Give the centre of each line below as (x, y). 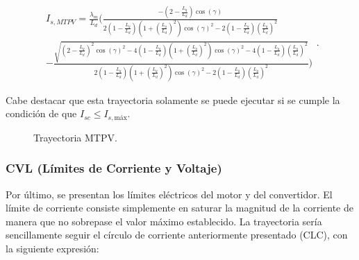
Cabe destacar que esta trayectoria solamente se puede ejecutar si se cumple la (173, 99)
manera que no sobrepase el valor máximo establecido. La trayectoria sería (164, 221)
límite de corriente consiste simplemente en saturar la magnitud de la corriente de (179, 208)
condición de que (41, 113)
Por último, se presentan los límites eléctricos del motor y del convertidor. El (169, 194)
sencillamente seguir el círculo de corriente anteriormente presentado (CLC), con (177, 235)
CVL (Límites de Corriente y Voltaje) (114, 168)
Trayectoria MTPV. (75, 137)
